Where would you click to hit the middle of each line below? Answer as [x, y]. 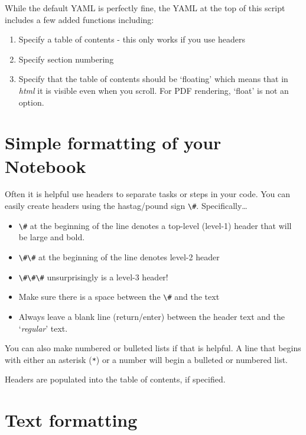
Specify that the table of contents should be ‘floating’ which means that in [153, 79]
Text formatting [71, 420]
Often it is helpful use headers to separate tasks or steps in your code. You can [147, 194]
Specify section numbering [66, 59]
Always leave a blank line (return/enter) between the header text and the [152, 316]
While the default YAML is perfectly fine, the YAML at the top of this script [145, 8]
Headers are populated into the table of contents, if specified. [115, 379]
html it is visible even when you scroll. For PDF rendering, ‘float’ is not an [154, 90]
